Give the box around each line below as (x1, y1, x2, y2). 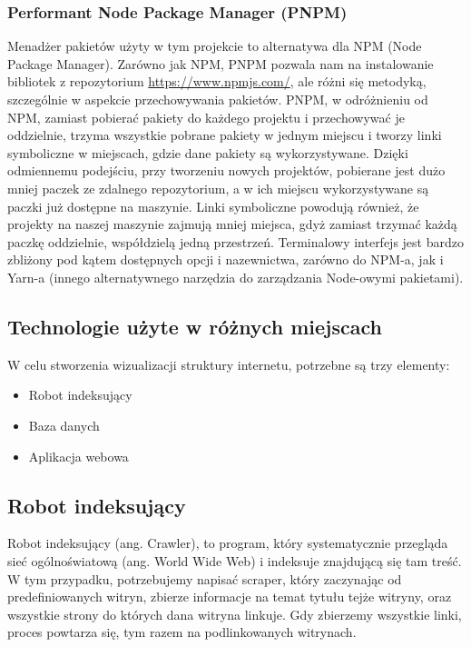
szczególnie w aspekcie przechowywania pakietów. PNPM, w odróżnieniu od (7, 90, 428, 108)
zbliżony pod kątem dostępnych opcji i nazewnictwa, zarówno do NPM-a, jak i (7, 250, 444, 269)
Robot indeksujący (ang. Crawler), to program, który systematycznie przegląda (7, 533, 448, 552)
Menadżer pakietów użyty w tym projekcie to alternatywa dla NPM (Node (7, 36, 422, 55)
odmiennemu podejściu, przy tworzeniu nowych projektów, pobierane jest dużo (7, 161, 446, 180)
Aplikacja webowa (28, 446, 129, 465)
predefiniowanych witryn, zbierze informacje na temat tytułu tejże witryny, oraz (7, 587, 452, 606)
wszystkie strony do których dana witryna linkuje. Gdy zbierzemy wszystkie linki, (7, 604, 462, 623)
